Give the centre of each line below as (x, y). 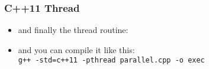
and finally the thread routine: (73, 30)
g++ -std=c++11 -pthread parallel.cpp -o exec (111, 60)
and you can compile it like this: (76, 49)
